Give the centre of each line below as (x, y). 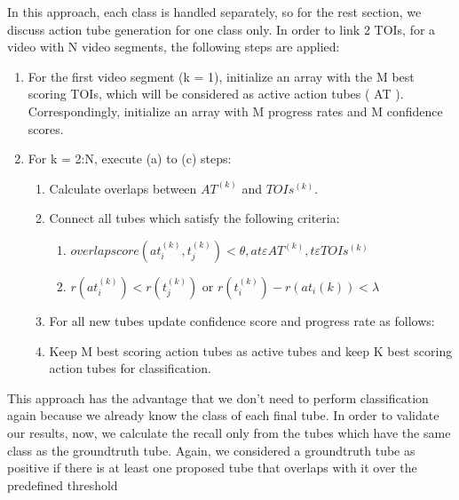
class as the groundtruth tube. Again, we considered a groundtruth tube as (211, 450)
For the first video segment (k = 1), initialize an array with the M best (221, 76)
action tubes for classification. (130, 368)
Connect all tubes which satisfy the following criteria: (194, 218)
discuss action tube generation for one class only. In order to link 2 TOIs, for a (222, 29)
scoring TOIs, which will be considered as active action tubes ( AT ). (216, 94)
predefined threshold (63, 484)
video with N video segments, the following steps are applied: (174, 47)
